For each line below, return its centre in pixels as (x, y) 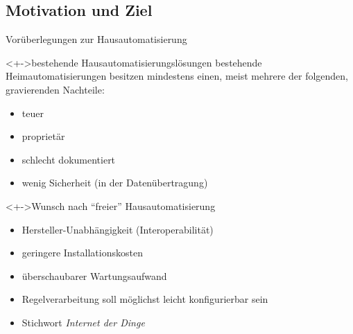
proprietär (43, 136)
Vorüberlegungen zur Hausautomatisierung (96, 39)
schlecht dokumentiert (69, 159)
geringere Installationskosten (82, 253)
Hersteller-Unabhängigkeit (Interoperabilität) (118, 229)
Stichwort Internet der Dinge (83, 322)
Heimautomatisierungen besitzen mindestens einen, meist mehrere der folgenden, (177, 76)
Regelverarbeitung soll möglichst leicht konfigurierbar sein (145, 299)
